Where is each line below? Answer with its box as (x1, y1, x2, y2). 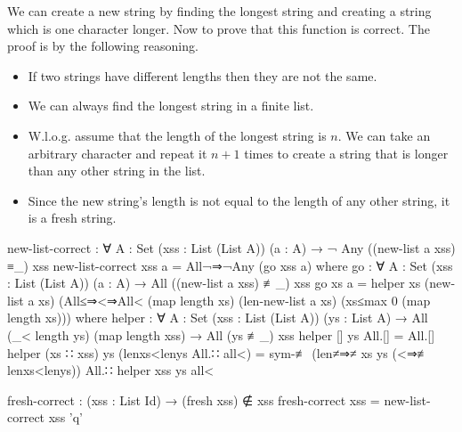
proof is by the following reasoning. (7, 37, 199, 55)
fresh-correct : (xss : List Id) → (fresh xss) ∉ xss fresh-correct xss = (7, 390, 380, 409)
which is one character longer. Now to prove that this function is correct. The (7, 19, 430, 37)
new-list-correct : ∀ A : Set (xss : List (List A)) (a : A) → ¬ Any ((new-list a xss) (7, 238, 456, 257)
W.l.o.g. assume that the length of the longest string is (28, 126, 327, 144)
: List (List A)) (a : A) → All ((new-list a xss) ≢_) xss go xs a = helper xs (7, 273, 421, 292)
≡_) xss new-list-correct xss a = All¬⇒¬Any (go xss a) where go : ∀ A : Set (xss (7, 256, 453, 274)
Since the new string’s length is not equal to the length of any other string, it (28, 191, 450, 209)
